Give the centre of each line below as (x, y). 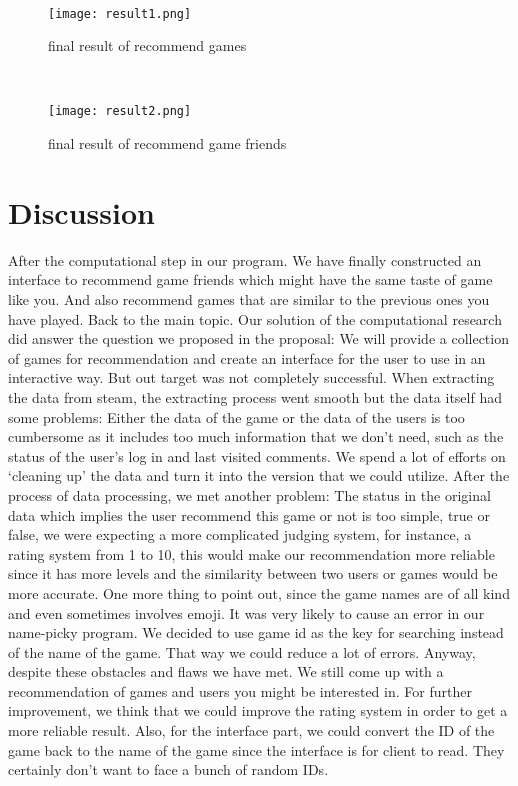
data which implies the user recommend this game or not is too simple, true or (249, 514)
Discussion (81, 211)
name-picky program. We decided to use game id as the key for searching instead (256, 632)
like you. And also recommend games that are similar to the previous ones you (249, 299)
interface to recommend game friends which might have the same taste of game (250, 279)
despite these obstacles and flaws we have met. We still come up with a (226, 671)
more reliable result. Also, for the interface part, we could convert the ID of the (251, 730)
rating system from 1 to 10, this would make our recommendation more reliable (251, 553)
